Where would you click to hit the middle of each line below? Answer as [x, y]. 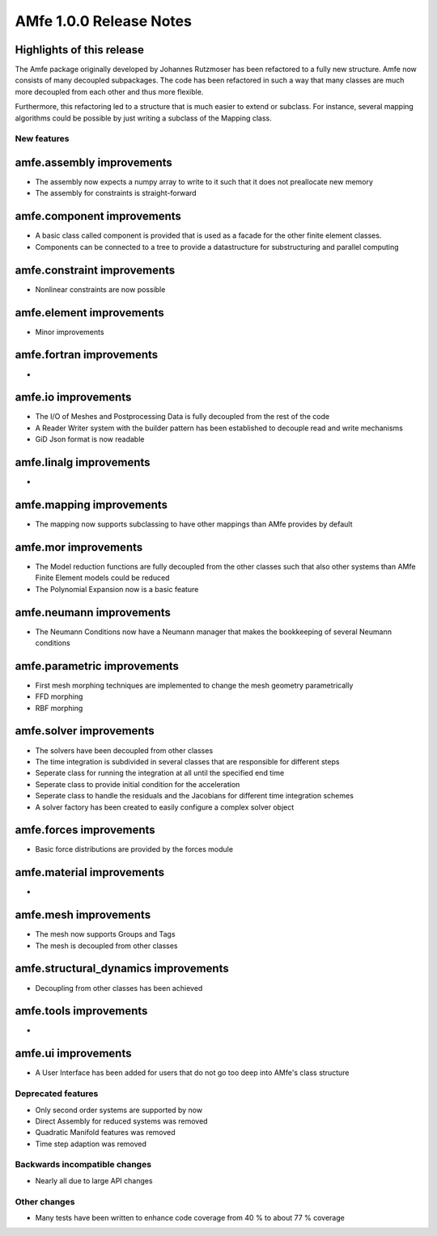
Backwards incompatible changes [83, 1165]
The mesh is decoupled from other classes [106, 946]
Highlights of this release [80, 50]
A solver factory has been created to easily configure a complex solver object [165, 807]
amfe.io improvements [73, 398]
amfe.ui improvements [73, 1054]
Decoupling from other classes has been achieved [119, 988]
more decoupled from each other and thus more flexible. [109, 91]
